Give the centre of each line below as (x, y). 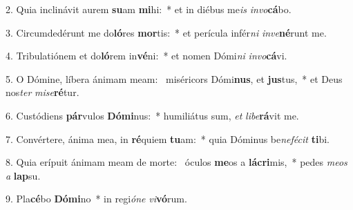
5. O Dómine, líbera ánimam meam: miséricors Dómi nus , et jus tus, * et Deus (174, 78)
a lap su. (23, 175)
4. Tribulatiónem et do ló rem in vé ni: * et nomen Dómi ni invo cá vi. (146, 56)
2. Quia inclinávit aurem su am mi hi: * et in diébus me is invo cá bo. (149, 9)
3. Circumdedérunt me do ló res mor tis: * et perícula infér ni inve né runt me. (166, 32)
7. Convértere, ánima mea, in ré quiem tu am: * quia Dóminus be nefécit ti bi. (168, 139)
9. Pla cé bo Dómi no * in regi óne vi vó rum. (96, 199)
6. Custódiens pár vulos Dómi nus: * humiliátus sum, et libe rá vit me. (152, 115)
